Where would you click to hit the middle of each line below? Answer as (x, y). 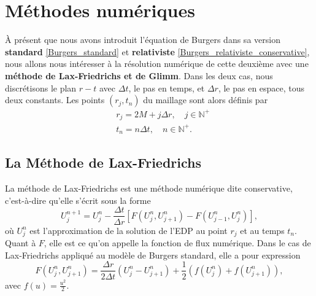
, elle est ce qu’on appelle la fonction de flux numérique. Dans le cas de (177, 243)
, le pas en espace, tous (261, 88)
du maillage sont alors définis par (206, 100)
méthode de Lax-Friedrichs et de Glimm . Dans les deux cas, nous (139, 75)
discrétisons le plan (41, 88)
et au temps (262, 230)
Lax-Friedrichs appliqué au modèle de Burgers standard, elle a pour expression (153, 255)
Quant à (21, 243)
